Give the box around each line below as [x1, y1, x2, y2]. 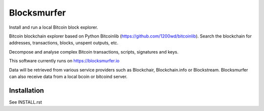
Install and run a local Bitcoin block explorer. [9, 24, 98, 30]
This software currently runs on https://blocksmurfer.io [9, 58, 120, 64]
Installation [9, 86, 44, 94]
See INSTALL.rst [9, 99, 43, 105]
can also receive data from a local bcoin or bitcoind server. [9, 74, 128, 79]
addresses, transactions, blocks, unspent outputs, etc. [9, 40, 119, 46]
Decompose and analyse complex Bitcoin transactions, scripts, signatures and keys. [9, 49, 178, 55]
